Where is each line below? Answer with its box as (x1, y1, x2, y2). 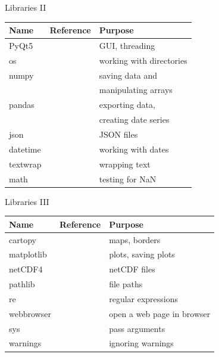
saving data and (99, 69, 158, 81)
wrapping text (99, 157, 151, 170)
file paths (109, 278, 143, 290)
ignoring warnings (109, 337, 174, 349)
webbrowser (9, 307, 51, 319)
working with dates (99, 142, 169, 155)
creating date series (99, 113, 170, 126)
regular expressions (109, 292, 179, 305)
